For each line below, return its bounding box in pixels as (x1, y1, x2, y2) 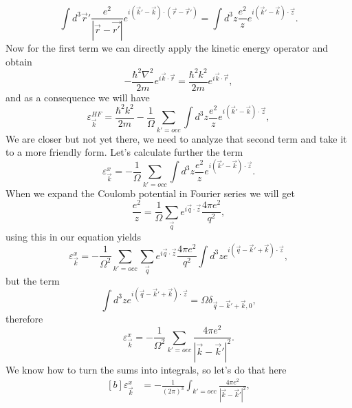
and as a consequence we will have (5, 90, 150, 104)
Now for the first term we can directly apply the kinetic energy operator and (5, 40, 328, 54)
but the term (5, 273, 60, 287)
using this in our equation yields (5, 229, 142, 243)
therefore (5, 311, 43, 325)
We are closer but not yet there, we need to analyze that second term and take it (5, 131, 347, 145)
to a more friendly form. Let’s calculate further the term (5, 145, 243, 159)
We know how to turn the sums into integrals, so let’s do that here (5, 362, 287, 376)
